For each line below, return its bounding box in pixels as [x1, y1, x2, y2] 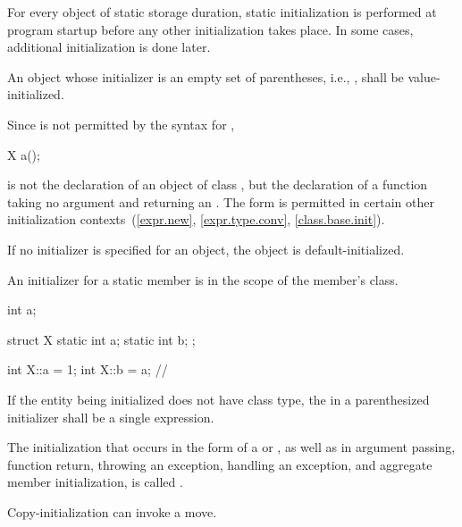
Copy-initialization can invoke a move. [7, 502, 217, 521]
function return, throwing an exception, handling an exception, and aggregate [7, 455, 433, 473]
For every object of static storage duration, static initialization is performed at [7, 3, 437, 21]
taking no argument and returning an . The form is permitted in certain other [7, 192, 434, 211]
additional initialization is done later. [7, 38, 211, 56]
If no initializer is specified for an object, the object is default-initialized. [7, 239, 405, 258]
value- [407, 67, 441, 86]
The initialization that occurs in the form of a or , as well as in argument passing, [7, 438, 456, 456]
